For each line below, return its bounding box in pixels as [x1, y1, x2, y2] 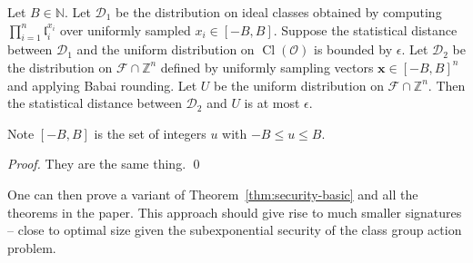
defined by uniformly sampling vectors [160, 57, 374, 76]
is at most [244, 93, 300, 112]
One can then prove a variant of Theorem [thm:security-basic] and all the [7, 184, 418, 203]
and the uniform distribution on [76, 40, 255, 59]
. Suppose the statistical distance [273, 20, 458, 39]
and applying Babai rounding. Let [7, 75, 197, 94]
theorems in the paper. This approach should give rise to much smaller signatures [7, 202, 462, 221]
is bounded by [313, 40, 393, 59]
